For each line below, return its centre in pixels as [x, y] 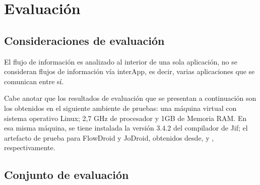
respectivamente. [30, 147]
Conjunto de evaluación [67, 175]
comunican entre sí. [34, 81]
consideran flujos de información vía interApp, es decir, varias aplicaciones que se [129, 71]
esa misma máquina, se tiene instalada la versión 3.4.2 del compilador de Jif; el [126, 128]
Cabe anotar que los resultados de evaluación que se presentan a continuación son [130, 98]
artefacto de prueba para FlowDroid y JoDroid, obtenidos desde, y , [109, 137]
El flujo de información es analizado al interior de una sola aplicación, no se [121, 61]
